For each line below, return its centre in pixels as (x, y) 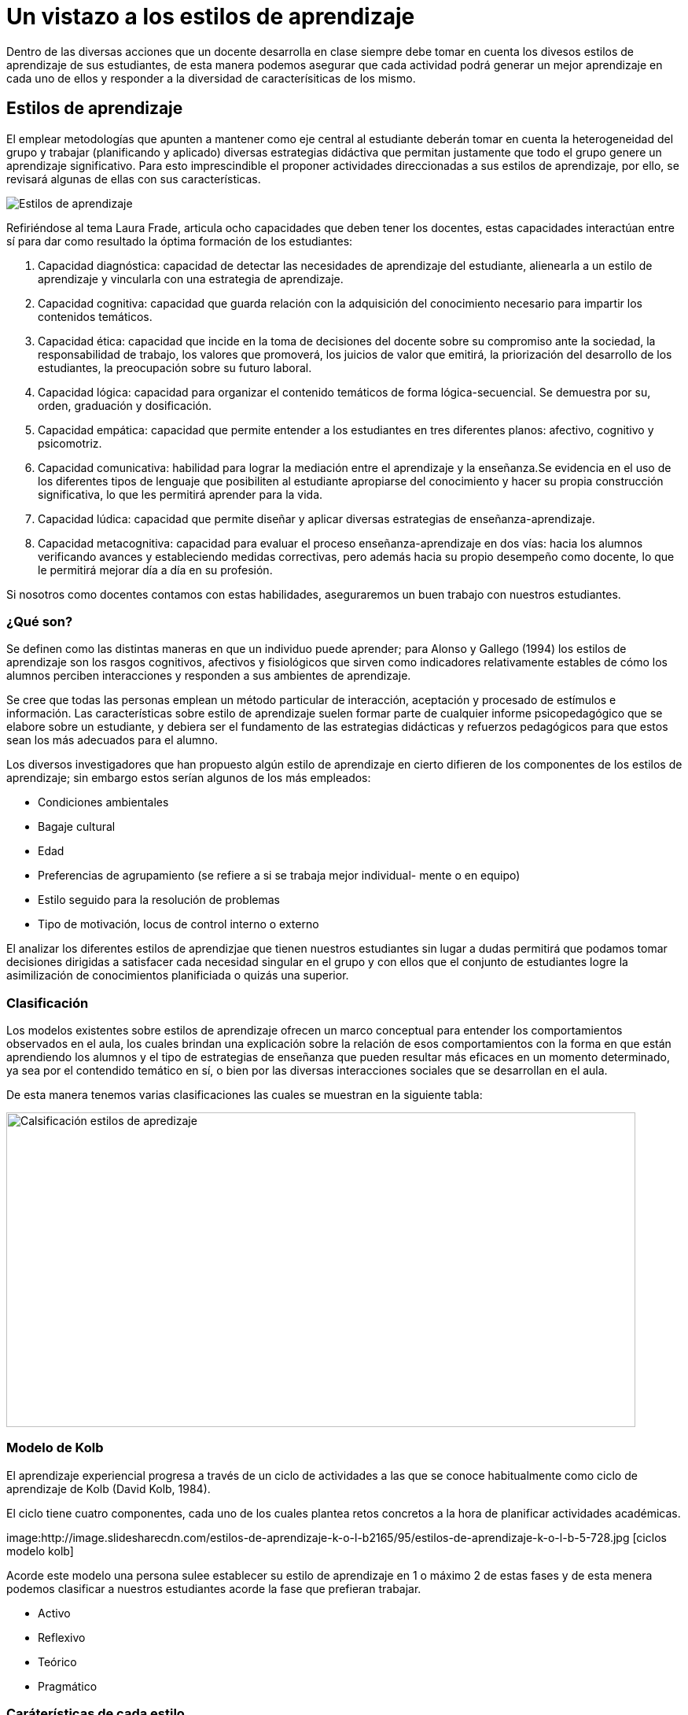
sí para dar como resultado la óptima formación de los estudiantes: (180, 241)
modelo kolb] (40, 1551)
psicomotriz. (70, 443)
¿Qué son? (40, 621)
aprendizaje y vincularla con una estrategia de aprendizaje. (191, 278)
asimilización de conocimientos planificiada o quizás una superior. (178, 976)
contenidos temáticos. (95, 316)
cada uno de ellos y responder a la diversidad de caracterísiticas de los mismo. (211, 78)
